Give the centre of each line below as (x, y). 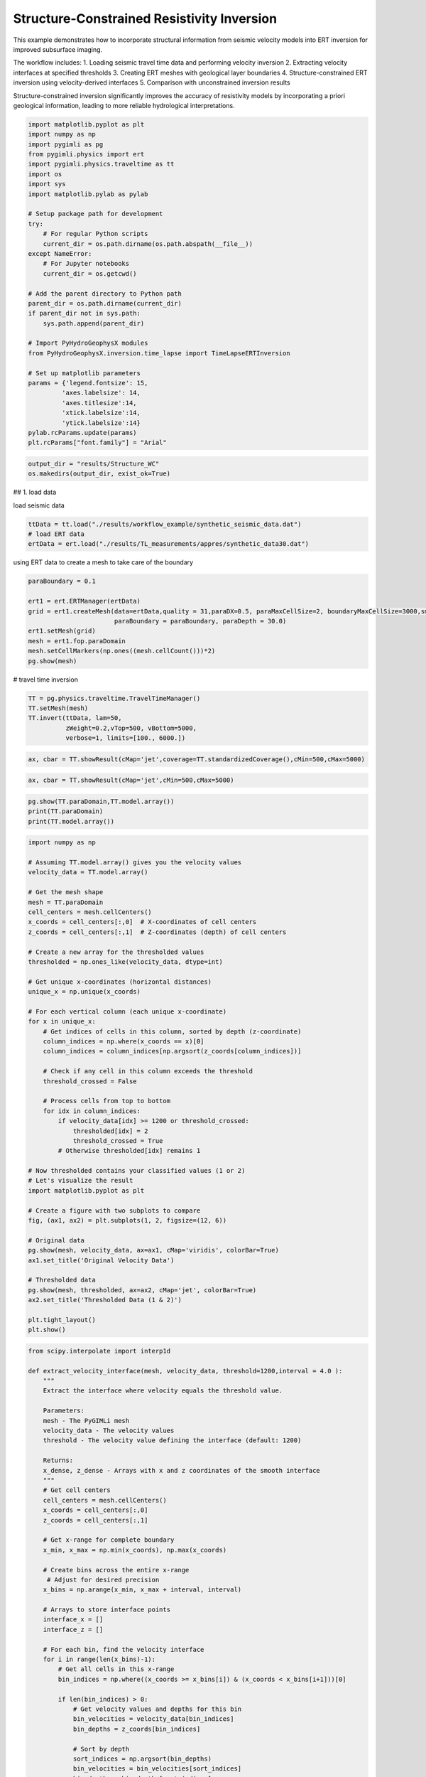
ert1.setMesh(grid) (62, 631)
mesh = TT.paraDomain (66, 902)
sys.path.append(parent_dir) (94, 323)
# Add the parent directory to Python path (105, 294)
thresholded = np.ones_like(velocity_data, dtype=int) (125, 962)
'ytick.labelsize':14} (101, 423)
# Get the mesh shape (66, 892)
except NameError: (60, 253)
